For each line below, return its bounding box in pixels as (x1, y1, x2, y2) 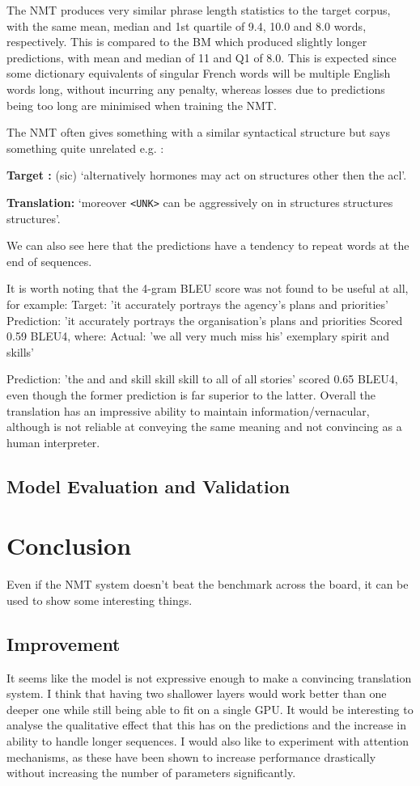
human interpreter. (6, 433, 100, 450)
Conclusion (6, 529, 132, 562)
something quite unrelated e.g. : (6, 139, 164, 156)
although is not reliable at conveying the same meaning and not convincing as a (6, 418, 402, 435)
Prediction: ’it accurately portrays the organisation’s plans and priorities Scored (6, 311, 403, 328)
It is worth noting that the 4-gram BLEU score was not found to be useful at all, (6, 280, 409, 297)
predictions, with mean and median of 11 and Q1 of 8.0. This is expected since (6, 49, 397, 65)
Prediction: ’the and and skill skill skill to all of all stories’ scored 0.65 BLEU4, (6, 370, 398, 387)
